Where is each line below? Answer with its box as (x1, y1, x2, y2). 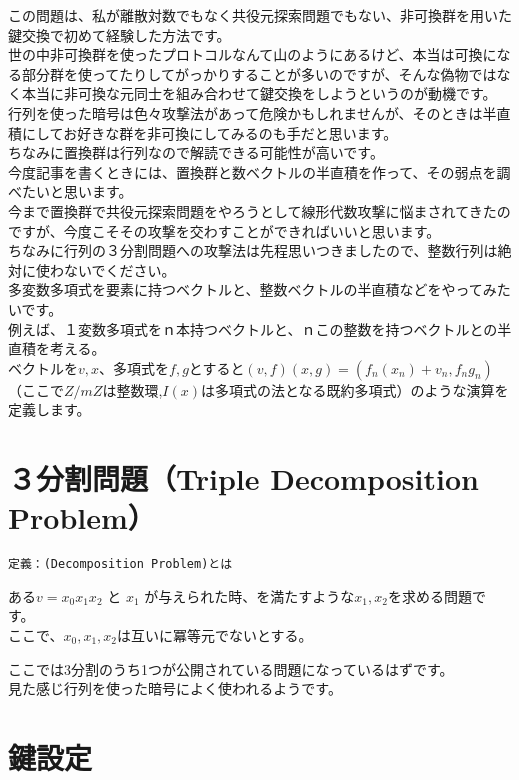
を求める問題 (387, 585, 472, 606)
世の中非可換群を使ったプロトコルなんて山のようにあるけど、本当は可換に (8, 44, 497, 65)
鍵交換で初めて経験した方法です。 (8, 24, 231, 45)
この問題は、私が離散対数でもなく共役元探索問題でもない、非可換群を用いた (8, 5, 512, 25)
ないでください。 (63, 259, 176, 280)
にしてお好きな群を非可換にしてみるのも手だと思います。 (21, 122, 398, 143)
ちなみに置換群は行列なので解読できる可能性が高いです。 (8, 142, 384, 163)
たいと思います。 (21, 181, 133, 202)
